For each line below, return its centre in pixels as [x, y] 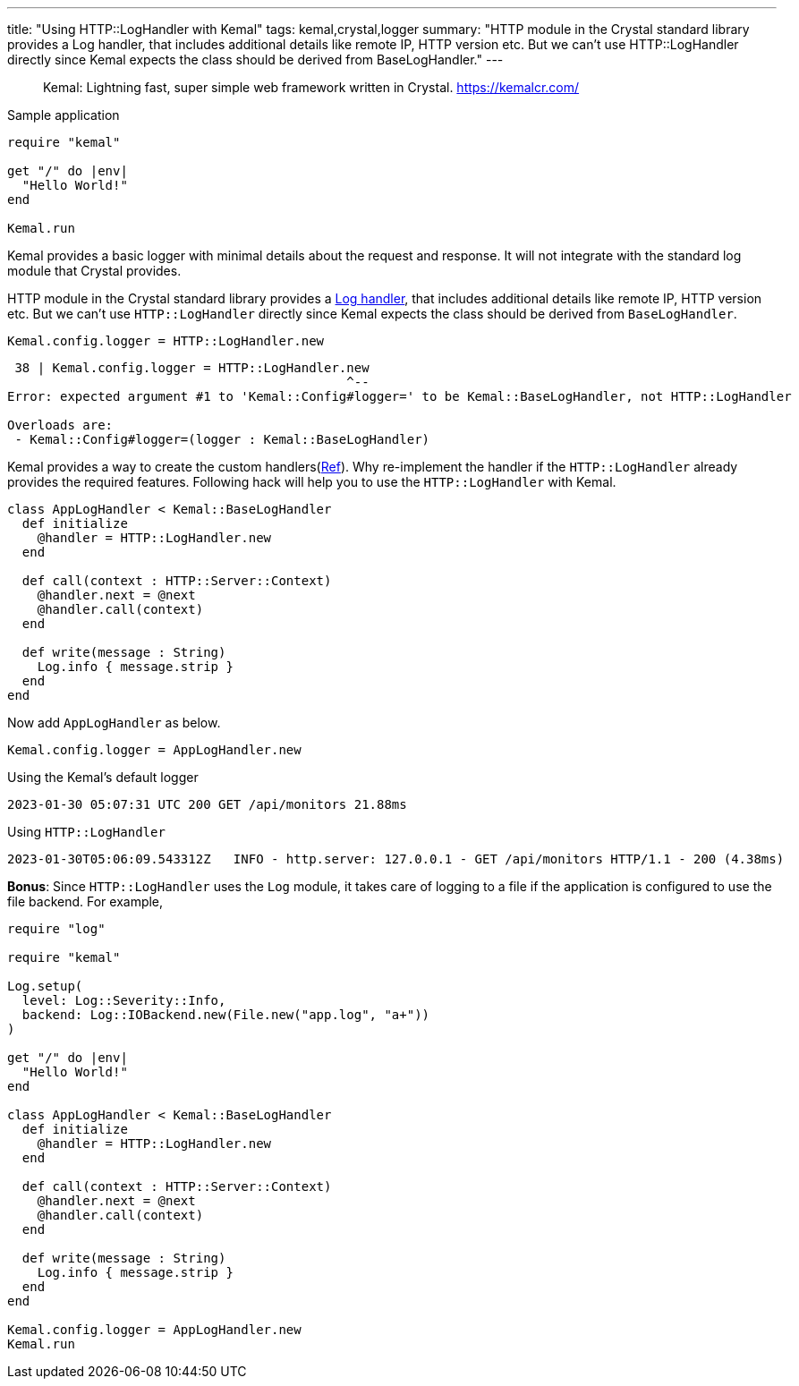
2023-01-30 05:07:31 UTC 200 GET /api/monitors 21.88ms [207, 804]
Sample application [64, 115]
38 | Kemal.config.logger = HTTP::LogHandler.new [192, 368]
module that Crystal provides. [94, 271]
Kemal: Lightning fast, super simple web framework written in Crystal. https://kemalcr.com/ [311, 87]
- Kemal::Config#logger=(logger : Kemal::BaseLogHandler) [222, 439]
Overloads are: [60, 425]
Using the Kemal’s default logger [103, 777]
